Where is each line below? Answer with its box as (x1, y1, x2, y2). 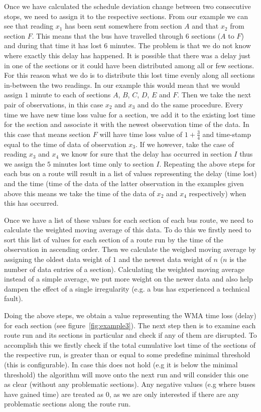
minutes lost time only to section (53, 158, 154, 169)
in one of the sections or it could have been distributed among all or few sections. (4, 60, 254, 70)
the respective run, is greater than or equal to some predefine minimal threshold (4, 349, 250, 360)
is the (229, 254, 246, 264)
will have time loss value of (99, 128, 183, 139)
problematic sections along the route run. (4, 398, 131, 409)
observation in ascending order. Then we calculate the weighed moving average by (4, 244, 256, 254)
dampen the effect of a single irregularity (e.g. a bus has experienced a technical (4, 283, 250, 294)
